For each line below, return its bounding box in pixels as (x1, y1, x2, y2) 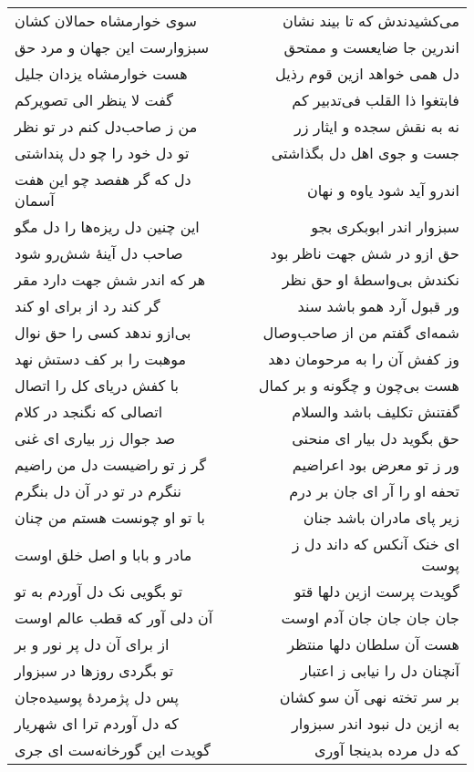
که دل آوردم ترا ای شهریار (15, 713, 179, 734)
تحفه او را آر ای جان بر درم (289, 480, 459, 501)
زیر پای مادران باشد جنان (303, 507, 459, 528)
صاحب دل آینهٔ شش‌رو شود (15, 242, 183, 263)
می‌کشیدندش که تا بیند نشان (282, 10, 459, 31)
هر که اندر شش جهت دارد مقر (15, 269, 206, 290)
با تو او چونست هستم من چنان (15, 507, 206, 528)
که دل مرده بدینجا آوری (314, 739, 459, 760)
